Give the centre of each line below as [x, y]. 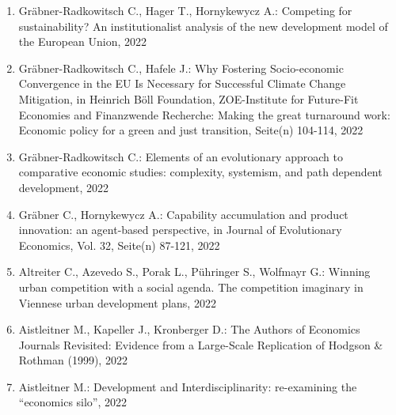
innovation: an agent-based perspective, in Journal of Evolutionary [180, 230]
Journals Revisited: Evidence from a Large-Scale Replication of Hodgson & [201, 344]
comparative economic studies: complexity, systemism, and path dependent [200, 172]
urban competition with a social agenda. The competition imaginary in [191, 287]
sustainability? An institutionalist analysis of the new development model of [203, 26]
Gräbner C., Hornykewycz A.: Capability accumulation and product [183, 214]
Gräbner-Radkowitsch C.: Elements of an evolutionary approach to [181, 156]
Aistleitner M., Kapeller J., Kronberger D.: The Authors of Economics [189, 329]
